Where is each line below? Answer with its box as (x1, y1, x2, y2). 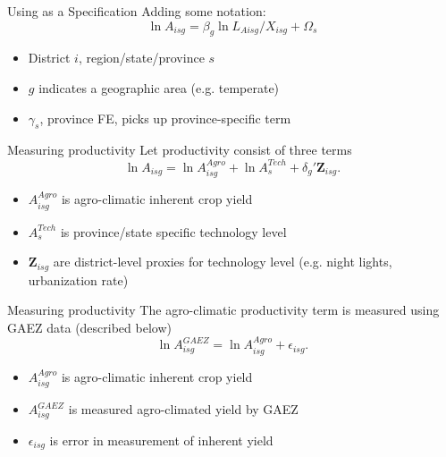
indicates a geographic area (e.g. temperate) (38, 78, 280, 97)
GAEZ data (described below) (7, 317, 172, 336)
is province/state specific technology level (60, 222, 287, 241)
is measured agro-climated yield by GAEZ (68, 400, 299, 419)
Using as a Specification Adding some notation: (7, 2, 266, 20)
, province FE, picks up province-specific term (39, 108, 291, 127)
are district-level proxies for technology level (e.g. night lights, (53, 252, 392, 271)
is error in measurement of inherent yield (49, 430, 273, 449)
